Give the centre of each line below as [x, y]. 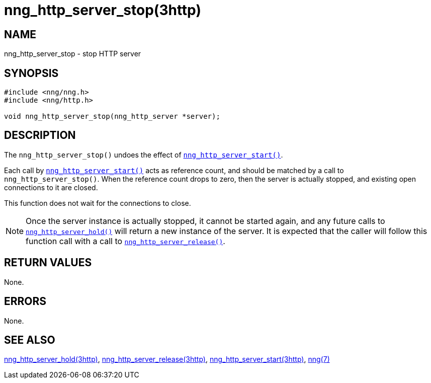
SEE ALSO [30, 340]
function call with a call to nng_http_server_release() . [125, 241]
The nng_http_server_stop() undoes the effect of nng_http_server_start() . [144, 155]
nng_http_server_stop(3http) [103, 10]
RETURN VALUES [48, 263]
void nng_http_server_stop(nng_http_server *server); [112, 117]
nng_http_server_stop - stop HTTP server [73, 54]
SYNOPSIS [31, 73]
